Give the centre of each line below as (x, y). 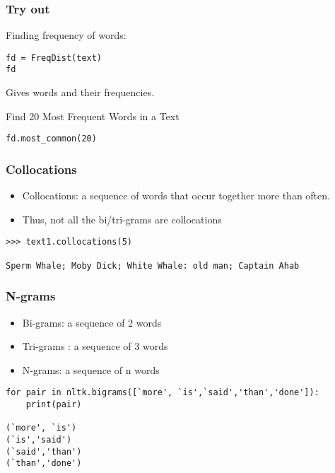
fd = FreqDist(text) (54, 58)
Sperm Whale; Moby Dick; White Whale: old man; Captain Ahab (153, 265)
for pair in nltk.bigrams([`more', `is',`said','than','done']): (163, 393)
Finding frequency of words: (66, 35)
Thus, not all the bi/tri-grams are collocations (122, 219)
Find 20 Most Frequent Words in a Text (93, 116)
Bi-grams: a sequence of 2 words (92, 322)
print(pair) (54, 404)
